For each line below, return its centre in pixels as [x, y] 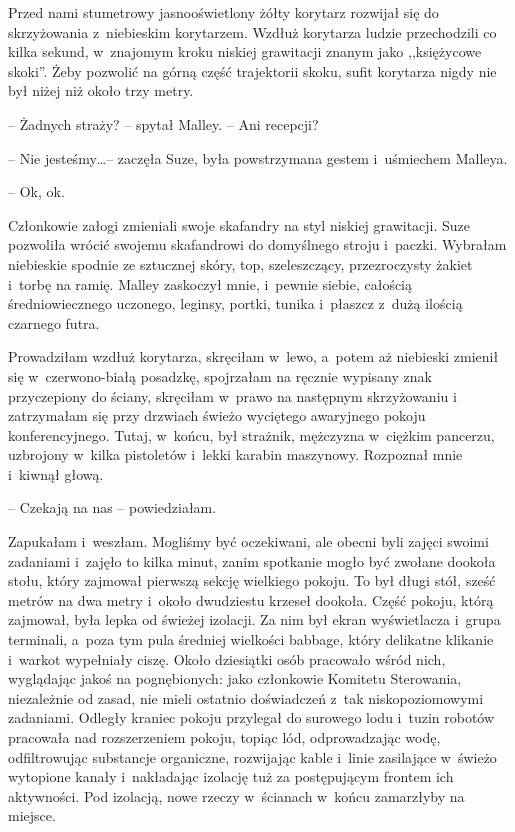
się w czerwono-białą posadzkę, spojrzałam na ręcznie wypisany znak [220, 375]
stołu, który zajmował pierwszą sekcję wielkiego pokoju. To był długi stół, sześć [252, 580]
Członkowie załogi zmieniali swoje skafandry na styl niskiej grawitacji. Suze [239, 224]
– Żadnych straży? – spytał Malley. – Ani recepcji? [163, 123]
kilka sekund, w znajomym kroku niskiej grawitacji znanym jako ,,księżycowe [245, 51]
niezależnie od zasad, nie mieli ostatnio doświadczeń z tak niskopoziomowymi [246, 697]
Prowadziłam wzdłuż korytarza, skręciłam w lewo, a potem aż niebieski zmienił [253, 356]
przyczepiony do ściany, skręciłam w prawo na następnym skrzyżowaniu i [232, 395]
